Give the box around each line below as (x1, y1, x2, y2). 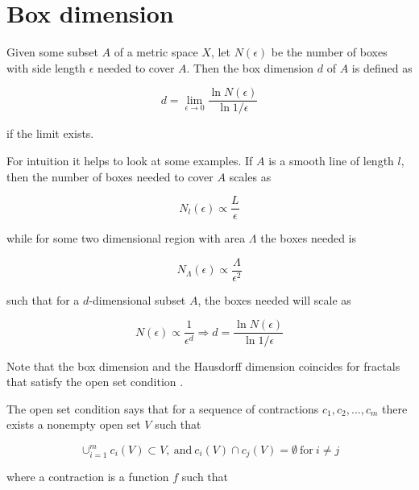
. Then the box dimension (186, 59, 314, 76)
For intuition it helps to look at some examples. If (6, 152, 253, 168)
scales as (229, 168, 272, 185)
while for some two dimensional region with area (6, 230, 246, 247)
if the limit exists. (6, 125, 94, 142)
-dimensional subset (89, 291, 186, 308)
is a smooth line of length (268, 152, 394, 168)
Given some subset (6, 44, 98, 60)
